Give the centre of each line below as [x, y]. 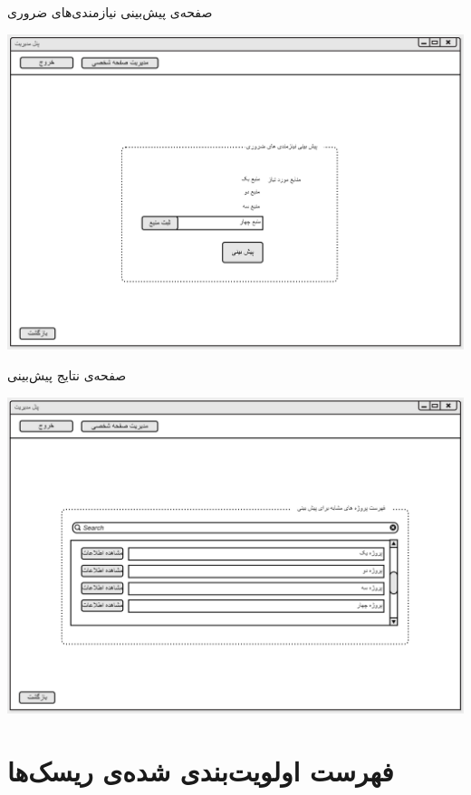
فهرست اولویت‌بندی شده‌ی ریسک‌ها [201, 770]
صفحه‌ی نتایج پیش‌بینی [67, 374]
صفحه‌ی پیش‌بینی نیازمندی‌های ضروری [110, 12]
